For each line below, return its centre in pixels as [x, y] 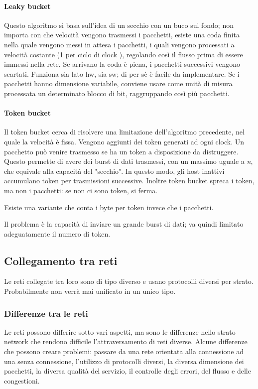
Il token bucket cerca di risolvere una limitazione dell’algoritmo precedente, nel [124, 132]
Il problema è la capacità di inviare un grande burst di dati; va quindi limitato [124, 224]
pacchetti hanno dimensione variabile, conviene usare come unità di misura [118, 83]
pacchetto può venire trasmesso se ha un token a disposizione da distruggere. [121, 151]
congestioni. [22, 380]
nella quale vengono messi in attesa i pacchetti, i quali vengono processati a [119, 44]
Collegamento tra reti [61, 260]
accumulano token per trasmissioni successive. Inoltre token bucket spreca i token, [129, 181]
